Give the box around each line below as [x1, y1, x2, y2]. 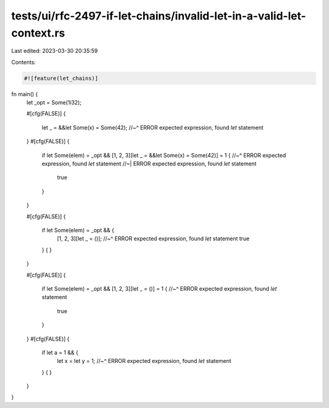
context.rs [11, 26, 65, 40]
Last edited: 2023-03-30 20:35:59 [11, 47, 98, 55]
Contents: [11, 58, 36, 66]
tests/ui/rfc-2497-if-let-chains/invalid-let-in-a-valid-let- [11, 9, 306, 22]
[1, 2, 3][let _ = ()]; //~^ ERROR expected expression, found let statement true [57, 235, 250, 243]
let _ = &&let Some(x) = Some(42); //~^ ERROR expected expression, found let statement [41, 123, 264, 131]
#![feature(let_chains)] [24, 75, 99, 81]
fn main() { [11, 90, 38, 97]
